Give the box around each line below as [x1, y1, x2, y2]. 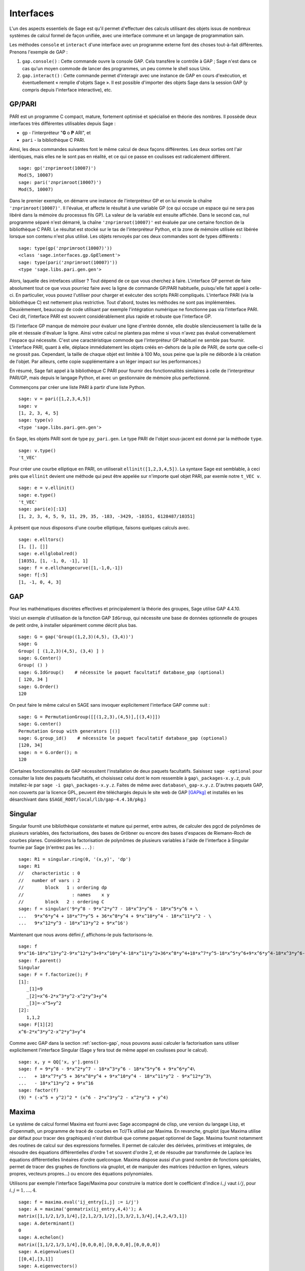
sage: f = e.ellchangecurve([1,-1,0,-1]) [18, 565, 123, 571]
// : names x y [18, 892, 110, 897]
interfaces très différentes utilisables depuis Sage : [9, 120, 116, 127]
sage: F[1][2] [18, 1022, 53, 1027]
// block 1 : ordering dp [18, 885, 107, 891]
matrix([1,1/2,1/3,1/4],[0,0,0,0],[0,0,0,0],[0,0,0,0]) [18, 1242, 161, 1248]
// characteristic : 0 [18, 870, 80, 876]
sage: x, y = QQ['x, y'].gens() [18, 1059, 99, 1065]
